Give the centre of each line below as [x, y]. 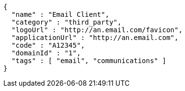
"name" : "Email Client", [60, 14]
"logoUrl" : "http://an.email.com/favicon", [97, 30]
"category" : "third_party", [66, 22]
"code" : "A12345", [48, 45]
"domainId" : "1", [46, 53]
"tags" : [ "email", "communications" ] [89, 61]
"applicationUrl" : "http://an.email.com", [95, 38]
